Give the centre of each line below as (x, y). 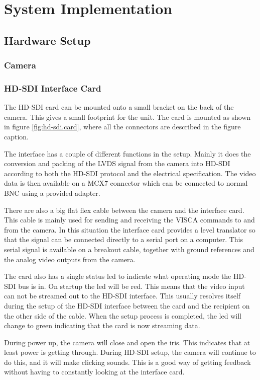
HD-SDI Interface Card (53, 88)
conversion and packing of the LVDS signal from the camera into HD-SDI (117, 163)
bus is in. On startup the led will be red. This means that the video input (132, 286)
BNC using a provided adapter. (52, 193)
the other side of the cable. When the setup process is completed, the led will (123, 315)
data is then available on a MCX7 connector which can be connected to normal (126, 183)
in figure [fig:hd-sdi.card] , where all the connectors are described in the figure (122, 127)
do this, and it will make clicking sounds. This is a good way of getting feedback (127, 362)
